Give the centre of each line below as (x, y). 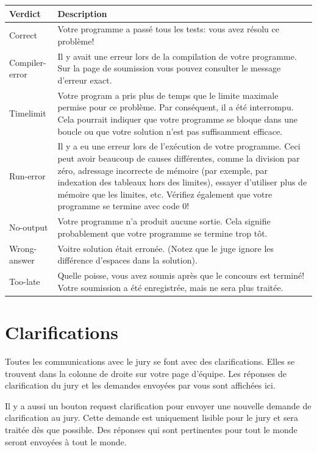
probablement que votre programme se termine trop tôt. (162, 233)
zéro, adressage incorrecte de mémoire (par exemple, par (162, 170)
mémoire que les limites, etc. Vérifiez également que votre (165, 194)
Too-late (25, 281)
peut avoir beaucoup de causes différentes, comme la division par (179, 158)
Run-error (27, 176)
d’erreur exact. (85, 80)
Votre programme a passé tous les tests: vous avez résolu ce (168, 29)
